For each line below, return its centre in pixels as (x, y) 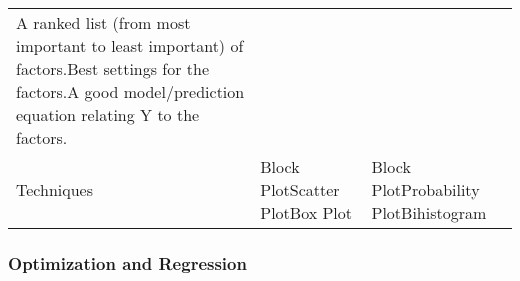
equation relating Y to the (108, 114)
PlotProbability (425, 189)
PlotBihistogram (429, 212)
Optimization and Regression (127, 262)
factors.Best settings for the (113, 68)
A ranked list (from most (103, 22)
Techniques (54, 189)
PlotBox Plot (306, 212)
